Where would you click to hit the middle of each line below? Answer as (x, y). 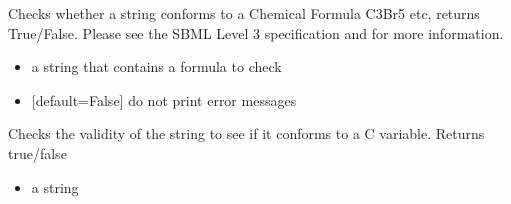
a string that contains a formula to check (156, 66)
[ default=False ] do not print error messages (164, 99)
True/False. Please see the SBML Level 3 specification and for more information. (256, 32)
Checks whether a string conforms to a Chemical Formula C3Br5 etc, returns (244, 13)
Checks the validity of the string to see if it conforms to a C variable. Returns (246, 133)
